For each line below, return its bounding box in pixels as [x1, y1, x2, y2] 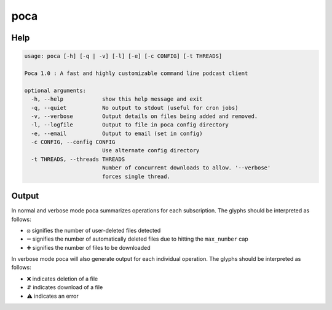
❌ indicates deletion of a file [26, 275, 98, 282]
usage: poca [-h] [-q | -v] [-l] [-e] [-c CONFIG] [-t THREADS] [24, 53, 223, 60]
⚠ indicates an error [26, 292, 79, 300]
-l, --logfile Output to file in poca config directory [31, 122, 229, 128]
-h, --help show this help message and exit [31, 96, 203, 103]
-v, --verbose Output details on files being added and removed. [31, 112, 258, 120]
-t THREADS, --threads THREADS [31, 155, 125, 163]
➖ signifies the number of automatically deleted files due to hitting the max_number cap [26, 235, 248, 242]
